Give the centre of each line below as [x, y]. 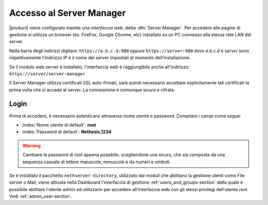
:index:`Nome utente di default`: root [59, 125]
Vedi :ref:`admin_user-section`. [41, 197]
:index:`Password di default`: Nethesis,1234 [67, 132]
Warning [32, 145]
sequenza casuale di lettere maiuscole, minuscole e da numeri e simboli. [97, 162]
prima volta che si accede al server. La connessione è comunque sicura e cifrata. [92, 90]
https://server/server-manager [47, 74]
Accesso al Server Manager [67, 13]
